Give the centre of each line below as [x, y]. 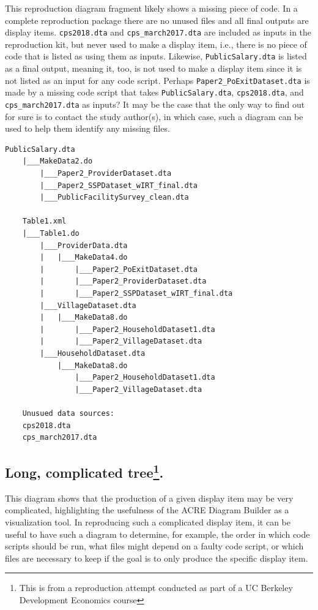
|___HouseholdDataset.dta [93, 353]
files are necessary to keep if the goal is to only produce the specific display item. [157, 558]
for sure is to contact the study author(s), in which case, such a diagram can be [154, 116]
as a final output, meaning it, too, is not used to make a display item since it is [153, 68]
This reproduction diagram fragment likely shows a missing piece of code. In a [151, 8]
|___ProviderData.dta [84, 245]
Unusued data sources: [68, 413]
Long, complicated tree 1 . [84, 471]
